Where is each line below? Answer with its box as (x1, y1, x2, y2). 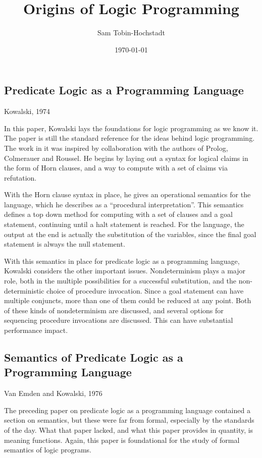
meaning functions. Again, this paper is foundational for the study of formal (4, 434, 240, 445)
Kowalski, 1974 (4, 106, 50, 117)
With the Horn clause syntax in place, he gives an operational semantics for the (4, 189, 251, 200)
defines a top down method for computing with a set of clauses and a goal (4, 209, 233, 219)
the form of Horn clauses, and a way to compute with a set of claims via (4, 162, 228, 173)
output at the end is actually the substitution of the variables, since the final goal (4, 228, 256, 239)
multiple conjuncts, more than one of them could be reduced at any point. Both (4, 295, 251, 306)
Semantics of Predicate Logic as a (4, 349, 183, 365)
